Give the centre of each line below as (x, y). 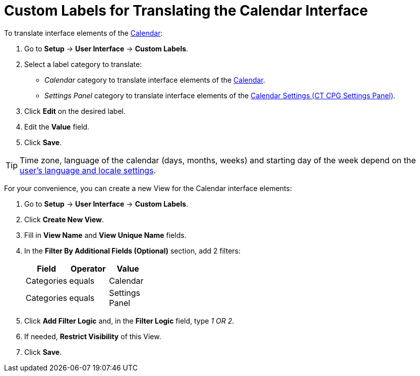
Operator (88, 268)
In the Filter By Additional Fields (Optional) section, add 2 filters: (133, 250)
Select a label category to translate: (83, 64)
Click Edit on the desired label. (75, 111)
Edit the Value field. (57, 127)
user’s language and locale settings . (88, 170)
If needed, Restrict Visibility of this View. (93, 336)
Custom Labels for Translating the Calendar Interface (186, 11)
